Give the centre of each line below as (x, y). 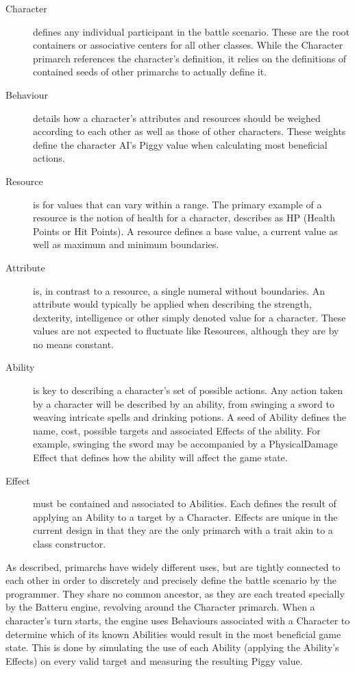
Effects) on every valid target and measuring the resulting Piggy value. (154, 660)
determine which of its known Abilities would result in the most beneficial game (173, 634)
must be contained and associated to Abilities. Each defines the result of (185, 503)
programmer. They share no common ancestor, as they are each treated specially (175, 593)
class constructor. (70, 543)
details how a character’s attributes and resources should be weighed (177, 118)
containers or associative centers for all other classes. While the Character (188, 45)
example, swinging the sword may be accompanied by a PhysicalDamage (185, 444)
